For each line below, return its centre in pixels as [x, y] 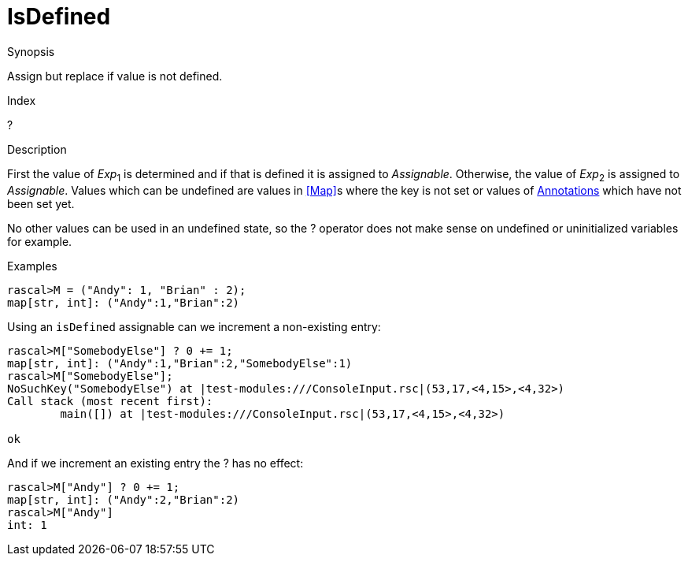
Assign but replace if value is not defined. [115, 76]
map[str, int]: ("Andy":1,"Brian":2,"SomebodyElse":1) [180, 363]
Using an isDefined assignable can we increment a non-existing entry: [194, 326]
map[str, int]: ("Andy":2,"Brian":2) [124, 499]
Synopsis [31, 51]
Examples [32, 266]
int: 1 [27, 525]
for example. [40, 241]
